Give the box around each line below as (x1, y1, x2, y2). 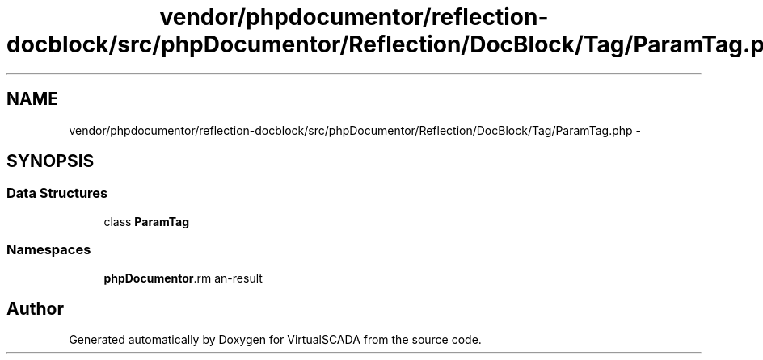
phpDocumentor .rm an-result (103, 270, 263, 285)
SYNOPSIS (6, 151, 95, 172)
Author (6, 298, 64, 319)
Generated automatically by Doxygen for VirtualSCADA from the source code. (69, 333, 482, 347)
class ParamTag (103, 214, 190, 228)
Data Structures (6, 185, 108, 202)
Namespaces (6, 241, 91, 258)
